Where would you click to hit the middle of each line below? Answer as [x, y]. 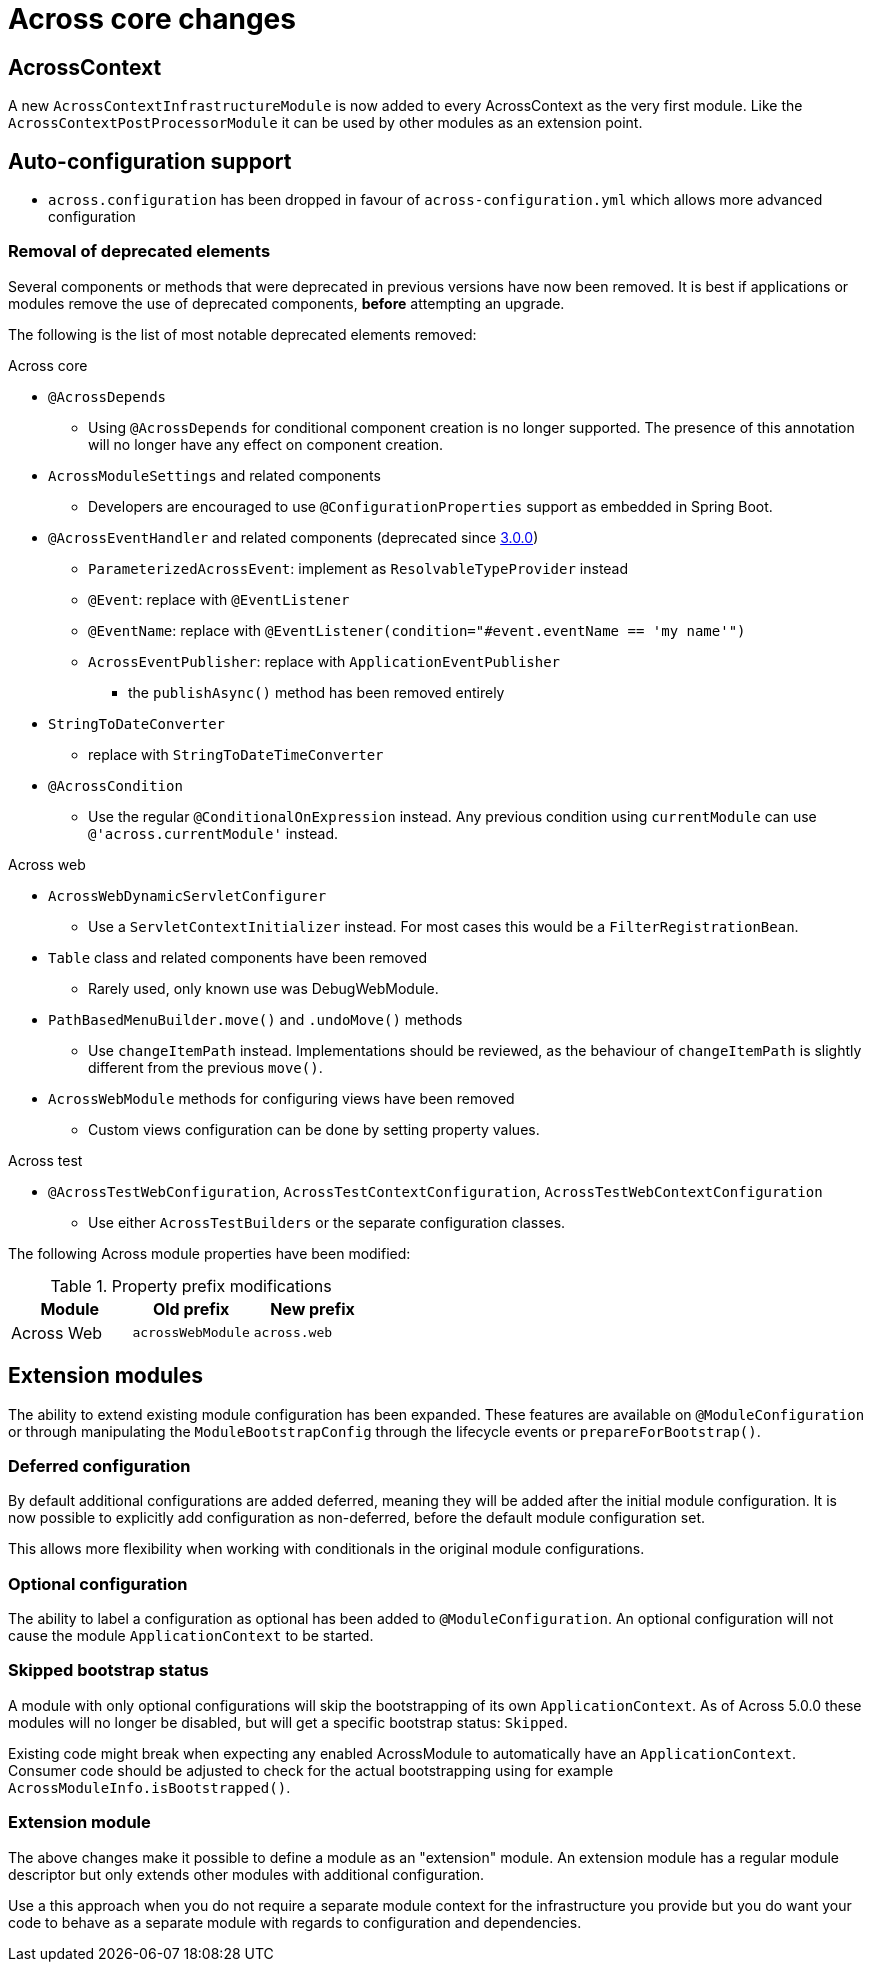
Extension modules [105, 1376]
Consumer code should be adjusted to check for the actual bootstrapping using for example [311, 1770]
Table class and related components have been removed [238, 957]
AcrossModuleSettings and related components [214, 475]
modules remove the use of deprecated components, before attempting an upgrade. [286, 303]
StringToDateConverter [137, 723]
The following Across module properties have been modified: [209, 1253]
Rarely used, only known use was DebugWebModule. [263, 988]
